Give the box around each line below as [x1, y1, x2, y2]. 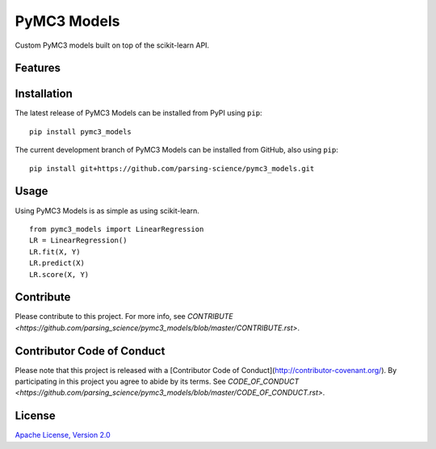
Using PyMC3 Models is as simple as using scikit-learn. [15, 206, 199, 216]
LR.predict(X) [29, 258, 85, 268]
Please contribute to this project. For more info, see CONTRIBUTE [15, 312, 233, 321]
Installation [15, 87, 73, 101]
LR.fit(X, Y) [29, 247, 81, 256]
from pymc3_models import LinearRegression [29, 224, 204, 233]
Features [15, 61, 61, 75]
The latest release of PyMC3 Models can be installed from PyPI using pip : [15, 108, 262, 118]
